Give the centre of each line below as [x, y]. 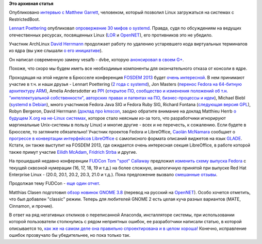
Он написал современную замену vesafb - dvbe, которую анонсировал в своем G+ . [97, 59]
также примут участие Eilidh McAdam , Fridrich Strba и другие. [73, 152]
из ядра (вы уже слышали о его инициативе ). [56, 50]
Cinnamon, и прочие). [31, 206]
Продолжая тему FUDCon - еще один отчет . [55, 183]
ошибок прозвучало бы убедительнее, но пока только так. [70, 235]
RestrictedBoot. [25, 19]
